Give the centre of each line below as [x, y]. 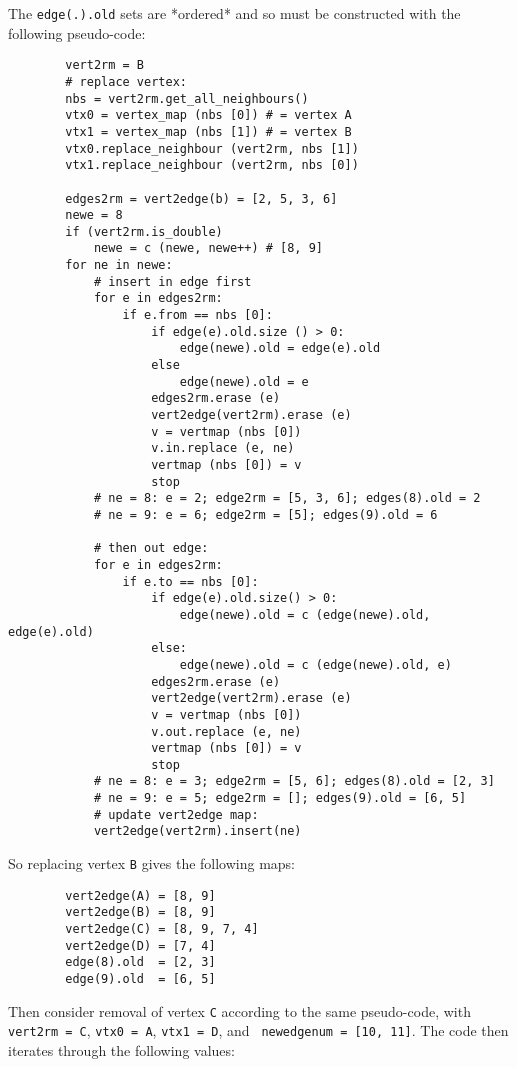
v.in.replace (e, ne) [223, 448]
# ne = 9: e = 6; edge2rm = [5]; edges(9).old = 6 [265, 514]
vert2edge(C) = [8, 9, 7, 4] [162, 929]
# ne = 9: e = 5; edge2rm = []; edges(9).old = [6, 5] [280, 798]
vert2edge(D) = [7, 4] [140, 945]
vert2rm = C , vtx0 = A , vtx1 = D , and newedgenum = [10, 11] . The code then [258, 1030]
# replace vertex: [126, 81]
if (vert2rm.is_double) [144, 231]
